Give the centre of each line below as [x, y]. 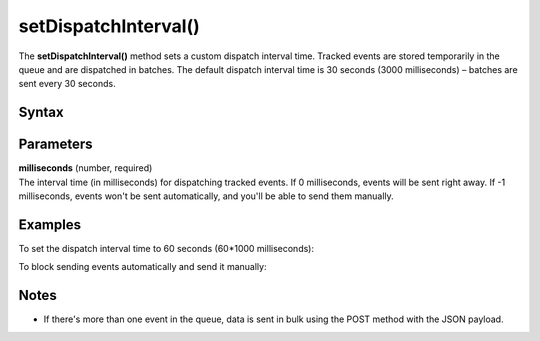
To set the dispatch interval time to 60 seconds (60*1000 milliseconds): [166, 248]
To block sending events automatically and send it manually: [142, 267]
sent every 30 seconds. [67, 84]
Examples [50, 224]
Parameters [55, 144]
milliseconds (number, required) [85, 168]
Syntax [41, 112]
